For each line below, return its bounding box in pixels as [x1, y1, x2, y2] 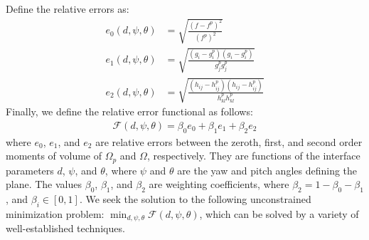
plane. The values [6, 177, 82, 192]
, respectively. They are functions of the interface [146, 148, 360, 163]
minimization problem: [6, 206, 105, 221]
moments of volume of [6, 148, 102, 163]
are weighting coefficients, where [149, 177, 289, 192]
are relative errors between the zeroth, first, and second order [95, 134, 363, 149]
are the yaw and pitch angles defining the [177, 162, 358, 177]
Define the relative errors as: [6, 1, 129, 16]
